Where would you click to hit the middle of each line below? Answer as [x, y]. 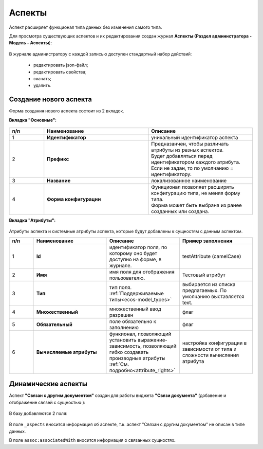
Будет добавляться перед [182, 156]
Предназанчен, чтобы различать [190, 144]
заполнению [124, 327]
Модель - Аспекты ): [30, 43]
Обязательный [54, 324]
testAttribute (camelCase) [212, 256]
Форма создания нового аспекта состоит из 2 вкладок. [66, 111]
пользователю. [127, 278]
